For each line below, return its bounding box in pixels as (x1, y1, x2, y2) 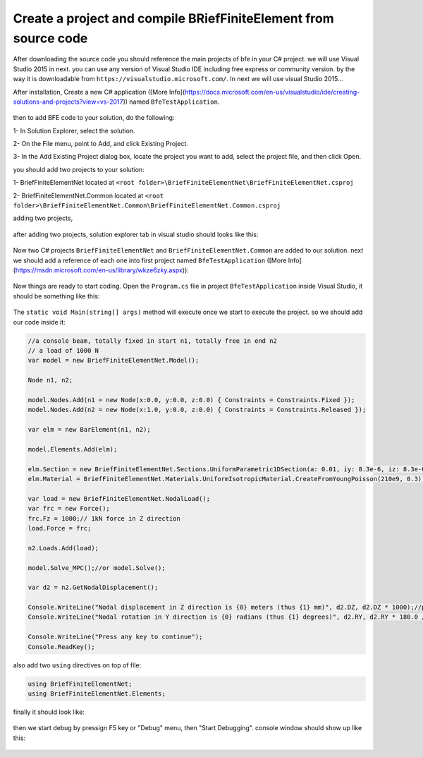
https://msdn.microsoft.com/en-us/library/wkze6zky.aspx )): (15, 265, 190, 274)
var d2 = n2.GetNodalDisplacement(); (27, 583, 159, 592)
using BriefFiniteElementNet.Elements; (27, 690, 166, 698)
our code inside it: (13, 317, 66, 326)
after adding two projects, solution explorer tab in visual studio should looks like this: (13, 230, 259, 238)
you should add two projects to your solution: (13, 165, 145, 174)
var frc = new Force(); (27, 504, 111, 513)
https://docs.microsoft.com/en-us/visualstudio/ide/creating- (184, 87, 360, 96)
